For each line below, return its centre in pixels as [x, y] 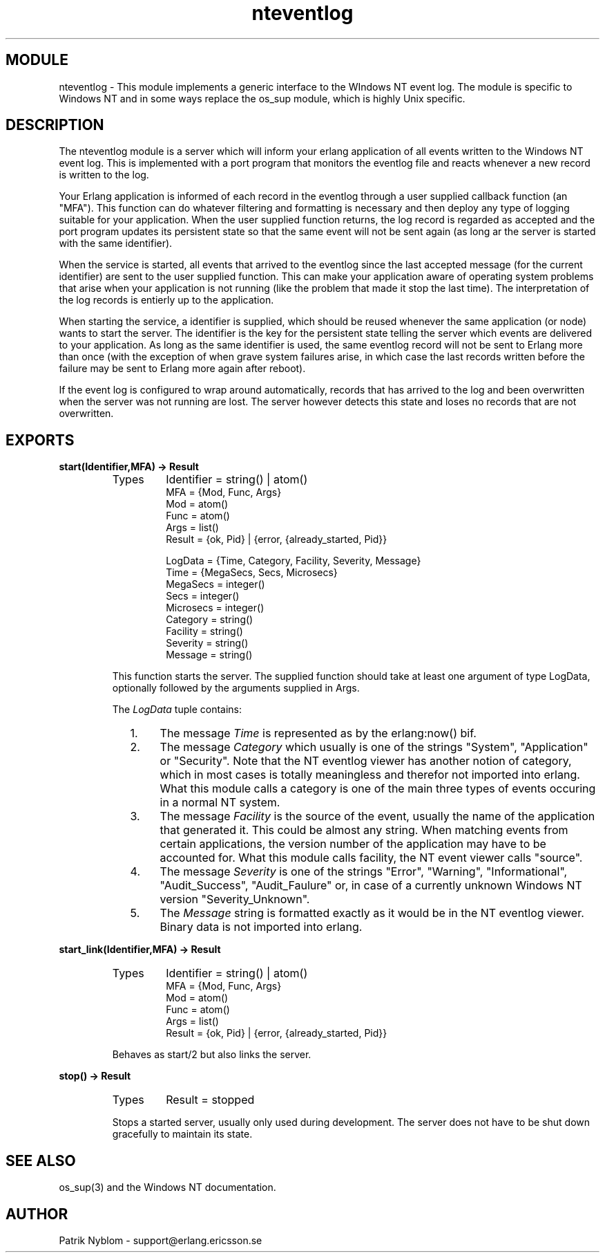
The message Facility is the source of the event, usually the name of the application [377, 816]
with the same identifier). [116, 243]
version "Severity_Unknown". [235, 899]
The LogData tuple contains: [177, 710]
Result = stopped [210, 1100]
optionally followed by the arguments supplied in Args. [236, 688]
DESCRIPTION [55, 125]
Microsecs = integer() [215, 608]
